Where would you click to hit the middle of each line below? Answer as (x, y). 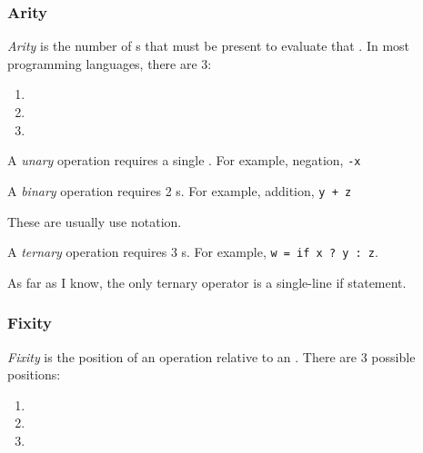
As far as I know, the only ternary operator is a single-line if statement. (207, 282)
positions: (34, 374)
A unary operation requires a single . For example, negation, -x (184, 160)
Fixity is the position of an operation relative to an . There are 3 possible (211, 356)
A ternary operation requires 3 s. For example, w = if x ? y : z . (193, 252)
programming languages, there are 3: (110, 63)
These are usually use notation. (95, 221)
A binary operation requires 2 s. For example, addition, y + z (180, 190)
